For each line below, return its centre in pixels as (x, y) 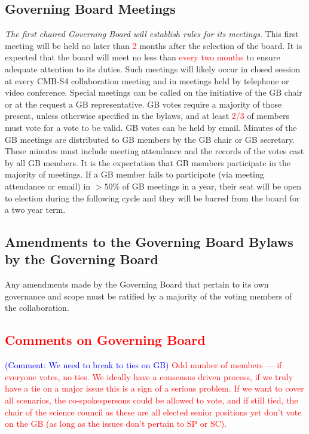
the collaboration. (37, 308)
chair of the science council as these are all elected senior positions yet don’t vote (153, 412)
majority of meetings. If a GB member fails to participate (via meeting (134, 174)
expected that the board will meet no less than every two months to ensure (143, 57)
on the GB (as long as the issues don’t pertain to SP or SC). (116, 424)
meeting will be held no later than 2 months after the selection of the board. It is (154, 45)
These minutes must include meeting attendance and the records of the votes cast (154, 151)
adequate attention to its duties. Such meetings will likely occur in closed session (153, 68)
